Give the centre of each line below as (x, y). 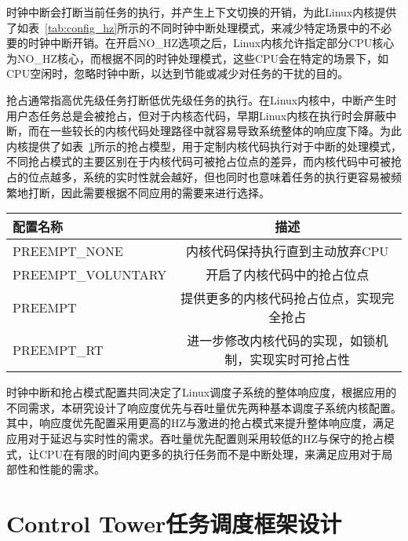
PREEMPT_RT (58, 349)
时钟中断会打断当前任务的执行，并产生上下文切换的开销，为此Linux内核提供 (202, 12)
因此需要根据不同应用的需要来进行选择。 (165, 192)
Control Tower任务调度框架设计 (174, 523)
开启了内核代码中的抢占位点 (288, 275)
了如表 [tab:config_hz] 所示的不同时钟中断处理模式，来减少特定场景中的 (188, 27)
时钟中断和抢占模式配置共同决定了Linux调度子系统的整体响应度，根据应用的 (202, 392)
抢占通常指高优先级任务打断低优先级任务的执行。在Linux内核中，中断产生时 (202, 99)
